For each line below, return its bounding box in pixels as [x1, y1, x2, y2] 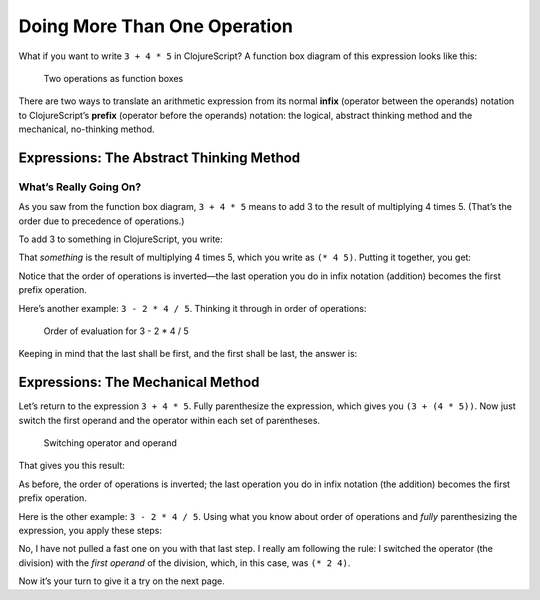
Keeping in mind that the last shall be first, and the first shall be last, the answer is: [18, 348, 358, 360]
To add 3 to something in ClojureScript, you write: [18, 233, 224, 245]
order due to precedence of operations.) [18, 215, 185, 227]
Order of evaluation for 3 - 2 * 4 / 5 [43, 325, 189, 337]
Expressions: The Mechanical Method [18, 374, 260, 391]
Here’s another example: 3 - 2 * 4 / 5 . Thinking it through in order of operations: [18, 302, 367, 314]
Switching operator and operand [43, 437, 177, 449]
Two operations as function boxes [43, 72, 184, 84]
